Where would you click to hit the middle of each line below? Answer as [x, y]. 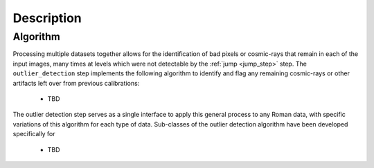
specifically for [34, 134]
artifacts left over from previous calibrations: [76, 83]
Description [47, 18]
